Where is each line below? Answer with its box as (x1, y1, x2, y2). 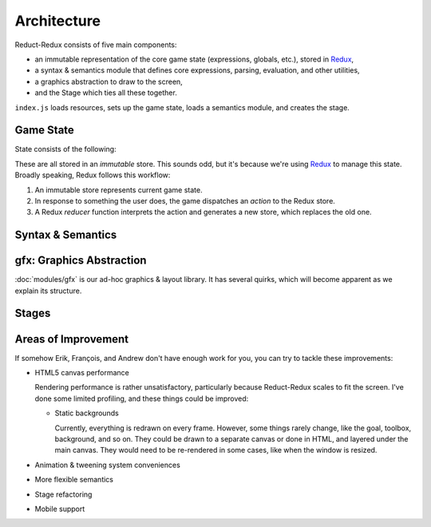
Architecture (14, 12, 101, 30)
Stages (14, 307, 51, 320)
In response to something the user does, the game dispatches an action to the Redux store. (34, 196, 335, 205)
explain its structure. (14, 286, 82, 295)
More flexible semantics (34, 475, 114, 485)
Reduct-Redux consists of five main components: (14, 40, 177, 50)
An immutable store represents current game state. (34, 184, 203, 195)
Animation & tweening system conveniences (34, 460, 181, 470)
